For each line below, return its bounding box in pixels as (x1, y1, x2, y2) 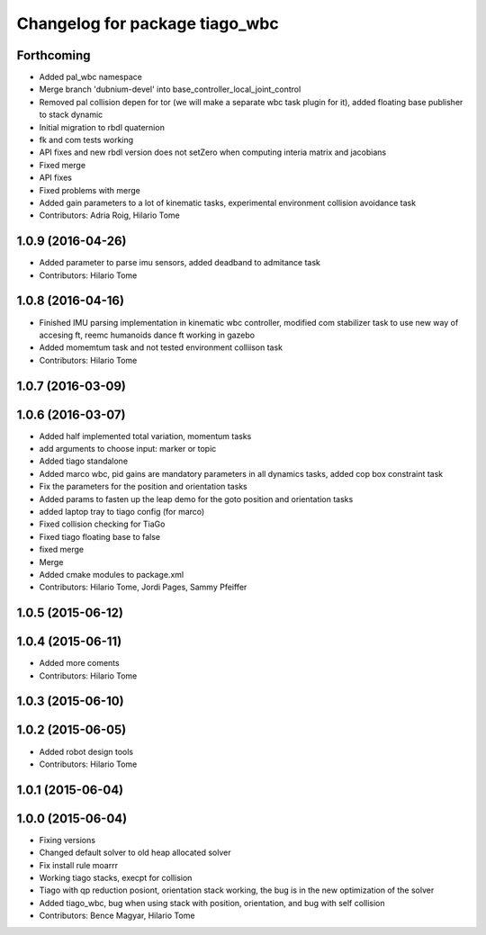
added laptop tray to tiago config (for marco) (39, 507, 205, 517)
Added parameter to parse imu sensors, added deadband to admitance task (39, 257, 321, 268)
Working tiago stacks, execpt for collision (39, 873, 193, 884)
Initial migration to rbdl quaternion (39, 121, 166, 132)
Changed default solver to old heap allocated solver (39, 847, 231, 859)
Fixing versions (39, 834, 96, 845)
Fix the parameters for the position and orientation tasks (39, 481, 247, 492)
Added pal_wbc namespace (39, 72, 143, 83)
